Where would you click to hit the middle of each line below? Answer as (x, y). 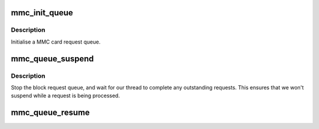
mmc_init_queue (42, 13)
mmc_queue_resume (50, 113)
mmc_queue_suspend (52, 59)
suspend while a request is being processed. (66, 96)
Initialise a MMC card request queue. (56, 42)
